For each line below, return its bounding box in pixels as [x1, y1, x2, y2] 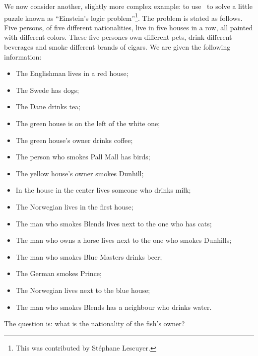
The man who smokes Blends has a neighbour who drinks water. [15, 301, 212, 312]
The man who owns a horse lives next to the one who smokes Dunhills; [15, 235, 232, 245]
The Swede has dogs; [15, 84, 79, 95]
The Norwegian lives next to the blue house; [15, 285, 150, 295]
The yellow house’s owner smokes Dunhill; [15, 168, 144, 178]
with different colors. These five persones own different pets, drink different [4, 32, 232, 42]
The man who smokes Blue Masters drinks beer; [15, 251, 162, 262]
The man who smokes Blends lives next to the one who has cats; [15, 218, 212, 228]
